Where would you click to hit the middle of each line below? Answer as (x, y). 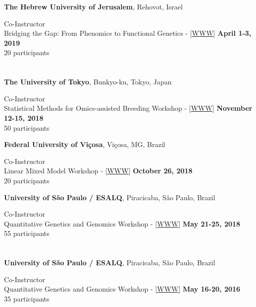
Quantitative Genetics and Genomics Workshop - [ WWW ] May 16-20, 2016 (122, 289)
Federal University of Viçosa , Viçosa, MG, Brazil (85, 144)
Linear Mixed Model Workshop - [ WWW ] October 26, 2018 (98, 171)
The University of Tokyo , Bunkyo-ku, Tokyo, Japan (88, 82)
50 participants (27, 127)
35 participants (27, 298)
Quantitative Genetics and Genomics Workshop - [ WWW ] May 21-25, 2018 (122, 223)
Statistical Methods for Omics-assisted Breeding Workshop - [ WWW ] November (128, 108)
